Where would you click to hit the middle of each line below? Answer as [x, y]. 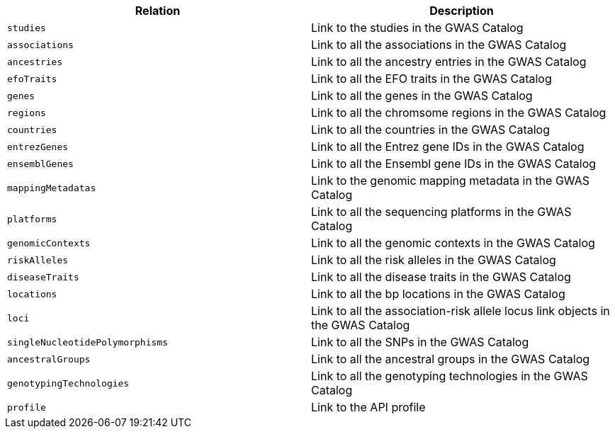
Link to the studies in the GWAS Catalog [417, 28]
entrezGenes [38, 147]
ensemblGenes [40, 164]
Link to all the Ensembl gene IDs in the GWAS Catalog [454, 164]
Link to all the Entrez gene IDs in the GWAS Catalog [448, 147]
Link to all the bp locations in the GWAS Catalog [438, 294]
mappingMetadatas [52, 188]
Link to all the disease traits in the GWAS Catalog [441, 277]
